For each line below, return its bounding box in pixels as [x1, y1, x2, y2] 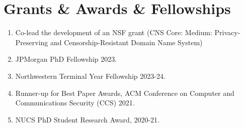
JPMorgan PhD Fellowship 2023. [15, 54, 117, 64]
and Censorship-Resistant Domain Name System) [50, 37, 203, 47]
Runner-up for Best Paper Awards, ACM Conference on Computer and [15, 87, 234, 98]
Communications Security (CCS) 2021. [15, 97, 135, 108]
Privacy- [214, 27, 240, 38]
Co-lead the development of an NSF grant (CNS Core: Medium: [15, 27, 212, 38]
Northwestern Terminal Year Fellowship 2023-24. [15, 70, 166, 81]
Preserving [15, 37, 48, 47]
